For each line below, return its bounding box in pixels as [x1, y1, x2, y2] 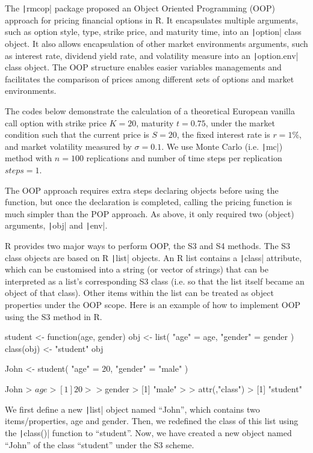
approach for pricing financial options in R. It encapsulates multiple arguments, [5, 13, 299, 26]
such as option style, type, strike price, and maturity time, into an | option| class [5, 25, 302, 38]
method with [5, 152, 52, 164]
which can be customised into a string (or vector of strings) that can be [5, 263, 269, 276]
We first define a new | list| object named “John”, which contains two [5, 402, 260, 415]
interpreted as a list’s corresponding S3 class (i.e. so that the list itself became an [5, 274, 305, 287]
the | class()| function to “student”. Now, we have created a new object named [5, 426, 292, 439]
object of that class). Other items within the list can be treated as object [5, 286, 274, 299]
